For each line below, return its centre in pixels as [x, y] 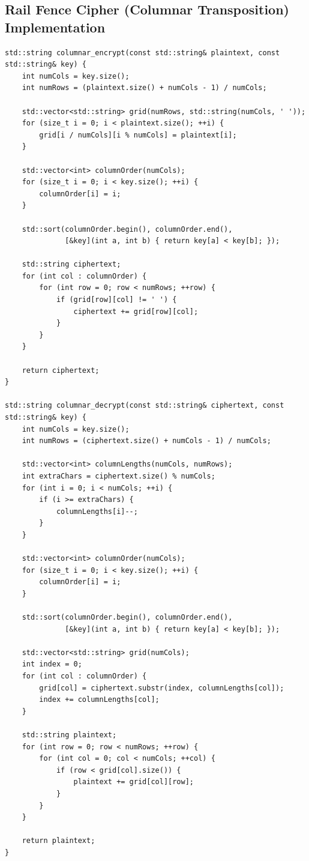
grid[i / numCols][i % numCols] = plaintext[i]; [138, 135]
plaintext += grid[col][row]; [133, 782]
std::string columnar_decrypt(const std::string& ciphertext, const [145, 406]
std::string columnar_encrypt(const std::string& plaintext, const [142, 53]
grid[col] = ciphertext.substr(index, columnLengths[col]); [162, 688]
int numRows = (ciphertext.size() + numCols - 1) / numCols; [146, 441]
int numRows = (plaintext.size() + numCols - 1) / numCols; [144, 88]
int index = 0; [52, 664]
